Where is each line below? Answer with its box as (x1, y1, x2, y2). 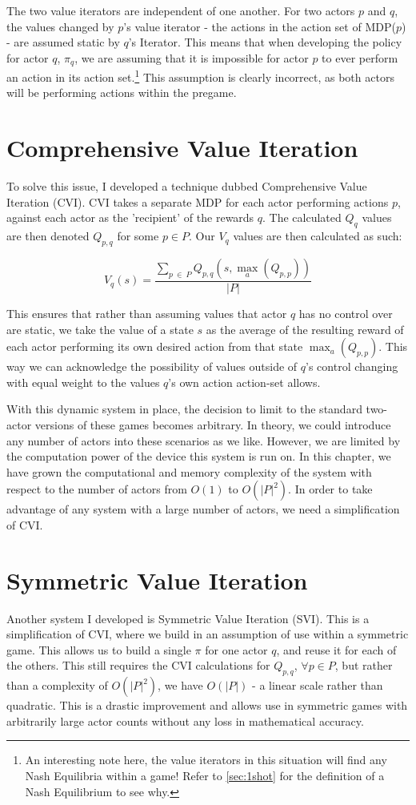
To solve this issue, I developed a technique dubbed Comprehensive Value (6, 178, 367, 195)
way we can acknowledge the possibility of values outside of (6, 358, 298, 375)
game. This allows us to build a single (6, 641, 191, 658)
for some (117, 227, 159, 244)
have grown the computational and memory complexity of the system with (6, 463, 372, 480)
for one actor (205, 641, 268, 658)
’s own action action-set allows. (168, 373, 321, 390)
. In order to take (288, 481, 373, 497)
